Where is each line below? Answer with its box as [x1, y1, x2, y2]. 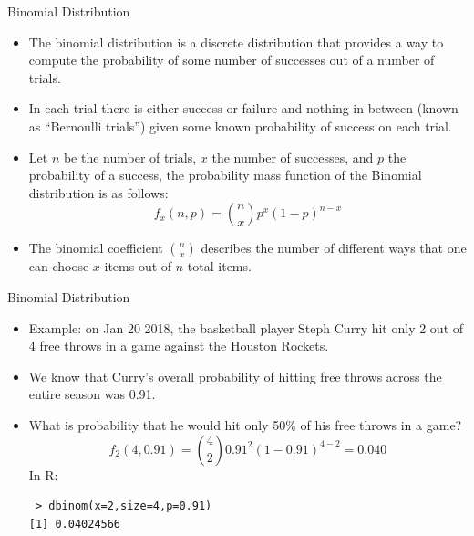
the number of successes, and [211, 147, 374, 166]
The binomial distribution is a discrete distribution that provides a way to [28, 32, 444, 51]
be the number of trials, [63, 147, 197, 166]
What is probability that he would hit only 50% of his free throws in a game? [28, 415, 462, 434]
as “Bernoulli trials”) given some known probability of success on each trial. [28, 116, 452, 135]
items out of [104, 257, 172, 276]
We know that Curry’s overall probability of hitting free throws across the [28, 366, 442, 385]
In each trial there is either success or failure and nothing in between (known [28, 99, 459, 118]
